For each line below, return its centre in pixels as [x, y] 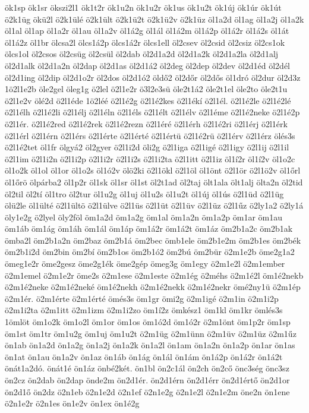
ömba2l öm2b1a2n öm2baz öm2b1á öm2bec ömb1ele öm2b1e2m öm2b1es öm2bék [153, 240]
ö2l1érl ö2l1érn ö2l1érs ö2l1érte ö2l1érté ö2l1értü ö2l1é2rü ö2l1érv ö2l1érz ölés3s [150, 135]
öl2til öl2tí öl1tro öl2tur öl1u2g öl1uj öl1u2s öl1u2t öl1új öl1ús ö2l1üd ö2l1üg [144, 193]
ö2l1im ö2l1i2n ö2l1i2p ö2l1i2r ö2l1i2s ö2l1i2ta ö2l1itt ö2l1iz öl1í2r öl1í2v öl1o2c [150, 158]
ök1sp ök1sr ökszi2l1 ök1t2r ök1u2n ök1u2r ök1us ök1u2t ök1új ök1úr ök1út [143, 7]
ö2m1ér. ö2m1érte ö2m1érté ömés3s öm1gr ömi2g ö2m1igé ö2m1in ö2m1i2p [142, 298]
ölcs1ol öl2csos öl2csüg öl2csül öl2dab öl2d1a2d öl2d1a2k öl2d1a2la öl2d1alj [142, 54]
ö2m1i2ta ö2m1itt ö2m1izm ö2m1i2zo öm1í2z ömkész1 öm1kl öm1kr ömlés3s [144, 310]
